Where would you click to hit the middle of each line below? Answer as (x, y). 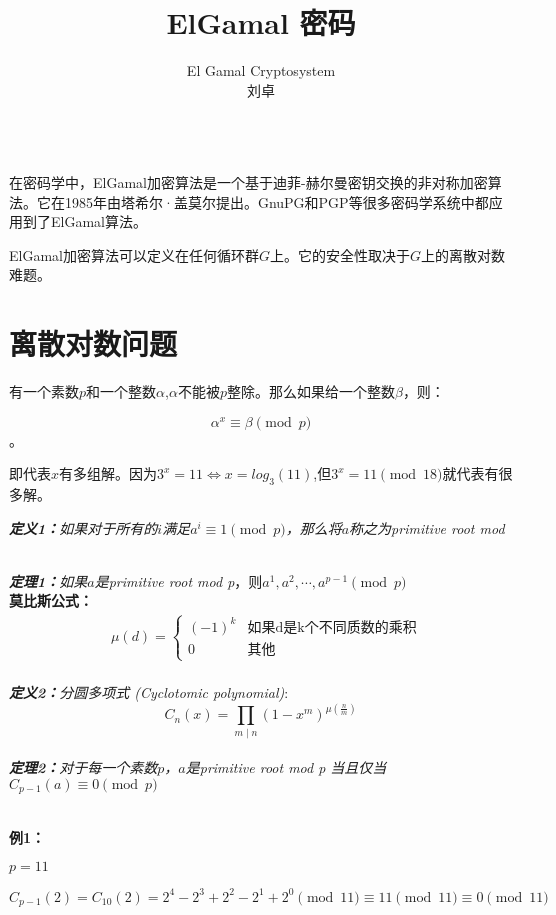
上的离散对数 (463, 254)
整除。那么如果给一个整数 (310, 391)
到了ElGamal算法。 (84, 221)
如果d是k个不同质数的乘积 (332, 627)
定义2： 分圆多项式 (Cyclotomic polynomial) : (149, 692)
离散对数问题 (93, 343)
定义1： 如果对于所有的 (83, 527)
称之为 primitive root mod (427, 527)
